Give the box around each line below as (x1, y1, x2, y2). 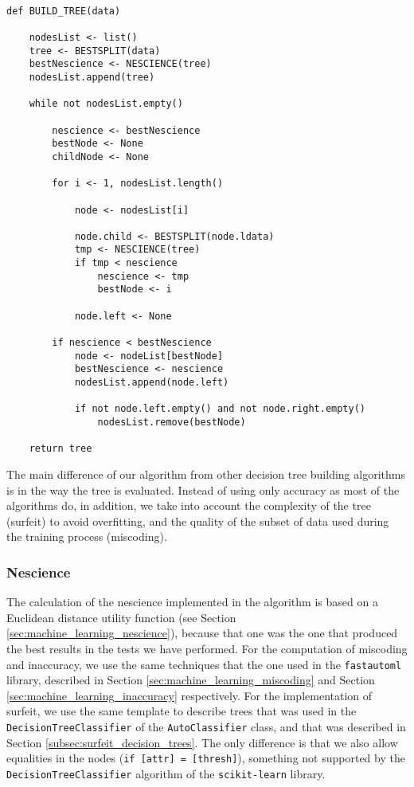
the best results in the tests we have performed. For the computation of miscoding (6, 640, 408, 656)
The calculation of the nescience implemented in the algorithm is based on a (6, 593, 378, 610)
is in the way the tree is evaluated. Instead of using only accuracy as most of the (6, 481, 400, 498)
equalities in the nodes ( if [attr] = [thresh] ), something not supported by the (6, 750, 405, 766)
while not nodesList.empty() (29, 98, 183, 110)
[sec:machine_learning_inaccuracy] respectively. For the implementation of (6, 687, 373, 703)
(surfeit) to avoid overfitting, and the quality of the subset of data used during (6, 512, 389, 529)
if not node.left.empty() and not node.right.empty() (74, 403, 366, 415)
